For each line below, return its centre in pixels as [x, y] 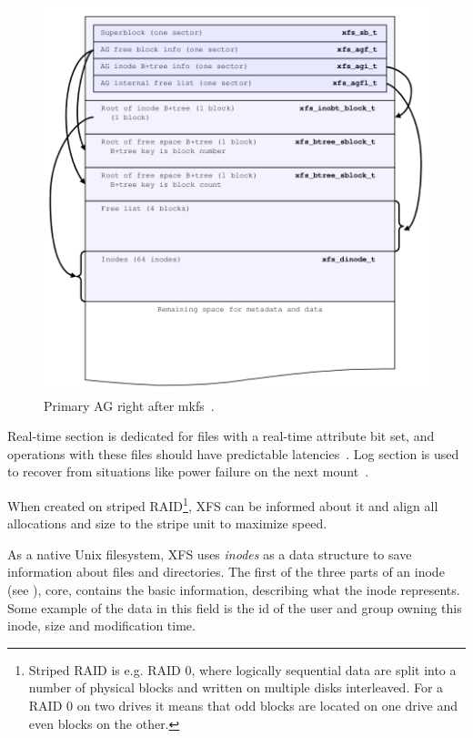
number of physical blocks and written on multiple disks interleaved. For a [236, 687]
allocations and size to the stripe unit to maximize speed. [167, 523]
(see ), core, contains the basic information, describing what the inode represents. [234, 590]
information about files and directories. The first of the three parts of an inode [226, 572]
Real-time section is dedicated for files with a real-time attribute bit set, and [221, 436]
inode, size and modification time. [101, 625]
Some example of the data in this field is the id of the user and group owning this [235, 607]
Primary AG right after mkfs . [129, 405]
